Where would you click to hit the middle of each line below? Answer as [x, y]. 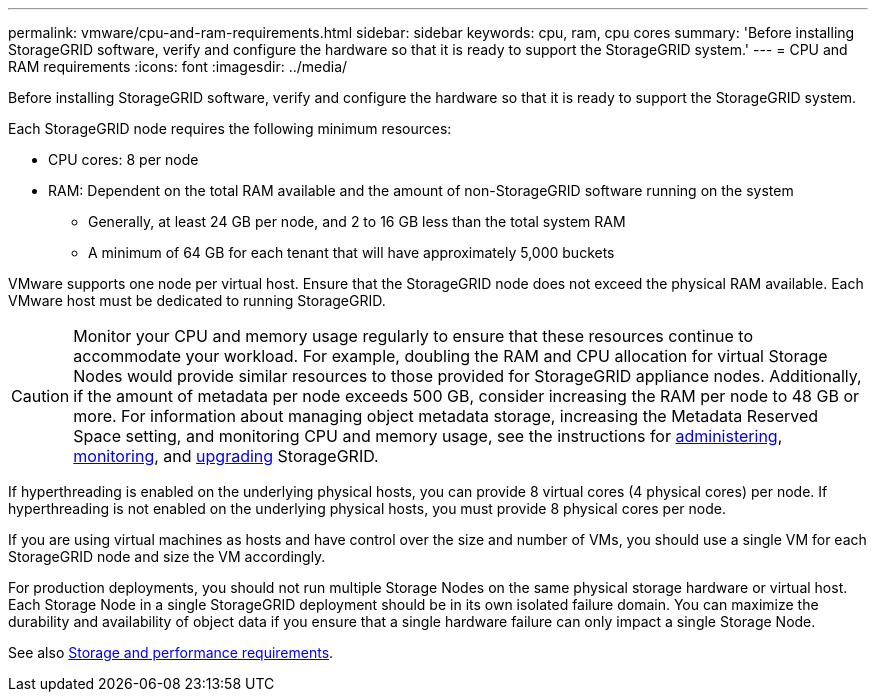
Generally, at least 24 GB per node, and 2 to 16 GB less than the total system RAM [357, 221]
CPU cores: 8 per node [123, 159]
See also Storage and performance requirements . [171, 652]
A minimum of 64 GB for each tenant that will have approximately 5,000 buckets [351, 252]
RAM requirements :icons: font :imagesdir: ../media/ [178, 66]
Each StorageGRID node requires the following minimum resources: [230, 128]
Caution [40, 396]
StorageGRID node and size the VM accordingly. [167, 556]
